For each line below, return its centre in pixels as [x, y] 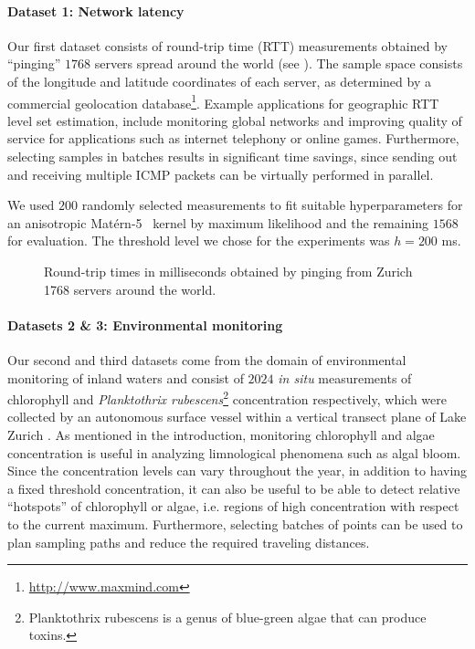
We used [31, 205]
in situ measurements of [345, 377]
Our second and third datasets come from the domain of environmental [207, 359]
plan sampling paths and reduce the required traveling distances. [189, 542]
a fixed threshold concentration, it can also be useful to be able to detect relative [234, 488]
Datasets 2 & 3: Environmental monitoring [145, 324]
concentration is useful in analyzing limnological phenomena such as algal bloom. [234, 452]
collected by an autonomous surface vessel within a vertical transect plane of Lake [237, 417]
